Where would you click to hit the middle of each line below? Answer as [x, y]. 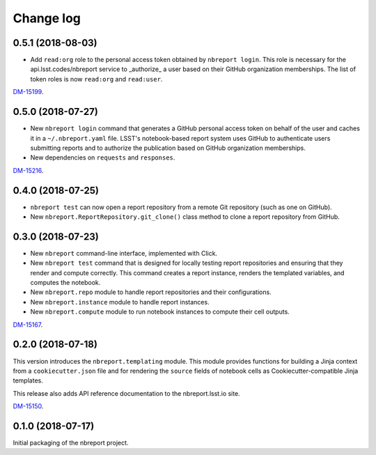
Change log [47, 18]
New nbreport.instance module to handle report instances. [120, 302]
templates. [28, 380]
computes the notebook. [65, 283]
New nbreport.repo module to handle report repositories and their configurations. [151, 292]
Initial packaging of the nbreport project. [71, 443]
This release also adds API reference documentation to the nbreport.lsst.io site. [126, 393]
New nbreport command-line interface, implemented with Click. [124, 253]
